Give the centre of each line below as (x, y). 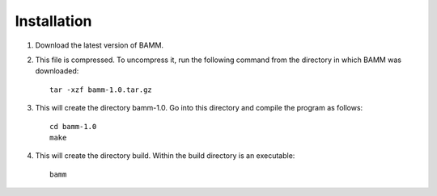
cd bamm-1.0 (73, 126)
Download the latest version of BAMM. (100, 45)
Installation (53, 21)
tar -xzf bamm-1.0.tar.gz (101, 90)
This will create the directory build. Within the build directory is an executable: (165, 156)
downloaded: (57, 71)
